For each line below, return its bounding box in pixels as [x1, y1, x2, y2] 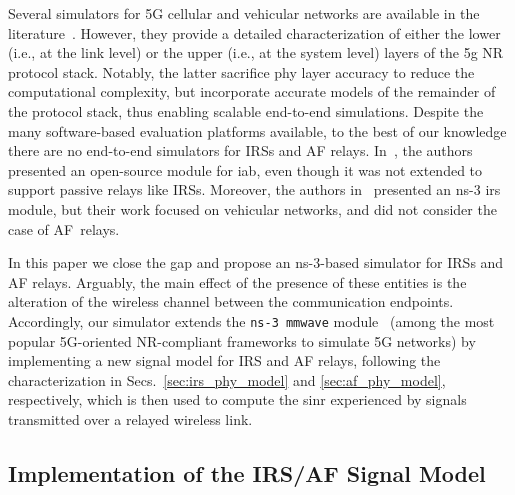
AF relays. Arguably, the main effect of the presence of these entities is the [8, 271, 467, 292]
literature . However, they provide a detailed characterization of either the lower [8, 22, 501, 43]
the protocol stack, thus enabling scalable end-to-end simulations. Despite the [8, 100, 484, 121]
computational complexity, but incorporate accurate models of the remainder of [8, 81, 496, 102]
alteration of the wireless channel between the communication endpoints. [8, 291, 454, 312]
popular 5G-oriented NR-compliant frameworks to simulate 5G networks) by [8, 330, 476, 351]
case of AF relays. [8, 218, 120, 239]
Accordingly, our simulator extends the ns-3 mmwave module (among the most [8, 310, 495, 331]
